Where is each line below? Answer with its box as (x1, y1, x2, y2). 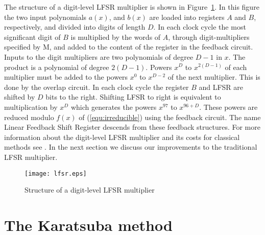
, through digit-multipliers (168, 31, 250, 42)
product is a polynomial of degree (4, 61, 109, 72)
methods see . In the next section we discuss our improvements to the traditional (4, 142, 257, 152)
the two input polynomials (4, 11, 87, 22)
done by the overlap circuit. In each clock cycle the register (4, 81, 189, 92)
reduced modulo (4, 111, 54, 122)
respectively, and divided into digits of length (4, 21, 146, 32)
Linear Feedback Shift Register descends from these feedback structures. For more (4, 122, 260, 132)
